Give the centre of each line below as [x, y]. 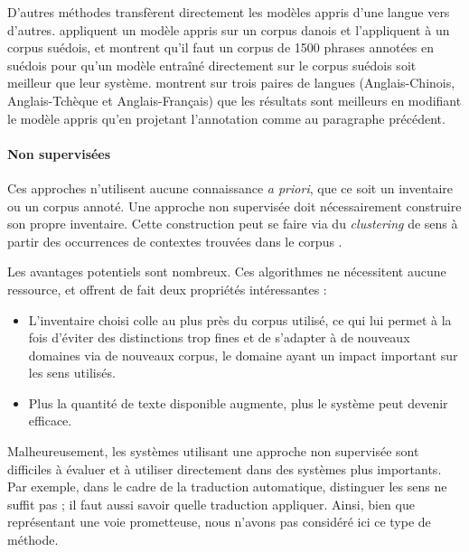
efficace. [50, 421]
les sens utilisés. [72, 373]
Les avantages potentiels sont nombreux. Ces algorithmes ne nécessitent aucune [227, 271]
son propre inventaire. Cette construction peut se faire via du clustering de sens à [233, 224]
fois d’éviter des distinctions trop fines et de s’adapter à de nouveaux [219, 337]
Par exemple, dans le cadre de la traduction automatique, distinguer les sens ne [227, 487]
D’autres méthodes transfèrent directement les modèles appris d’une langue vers [229, 12]
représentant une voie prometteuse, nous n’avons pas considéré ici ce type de [219, 522]
